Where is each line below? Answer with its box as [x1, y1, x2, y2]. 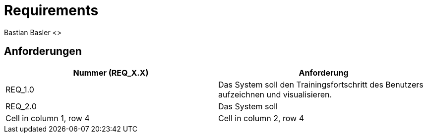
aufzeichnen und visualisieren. [218, 89, 332, 99]
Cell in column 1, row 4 [5, 113, 90, 123]
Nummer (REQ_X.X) [73, 67, 149, 78]
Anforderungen [4, 45, 82, 58]
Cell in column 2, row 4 [218, 113, 304, 123]
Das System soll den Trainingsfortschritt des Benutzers [218, 79, 424, 90]
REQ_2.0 [5, 101, 37, 111]
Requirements [4, 2, 99, 19]
